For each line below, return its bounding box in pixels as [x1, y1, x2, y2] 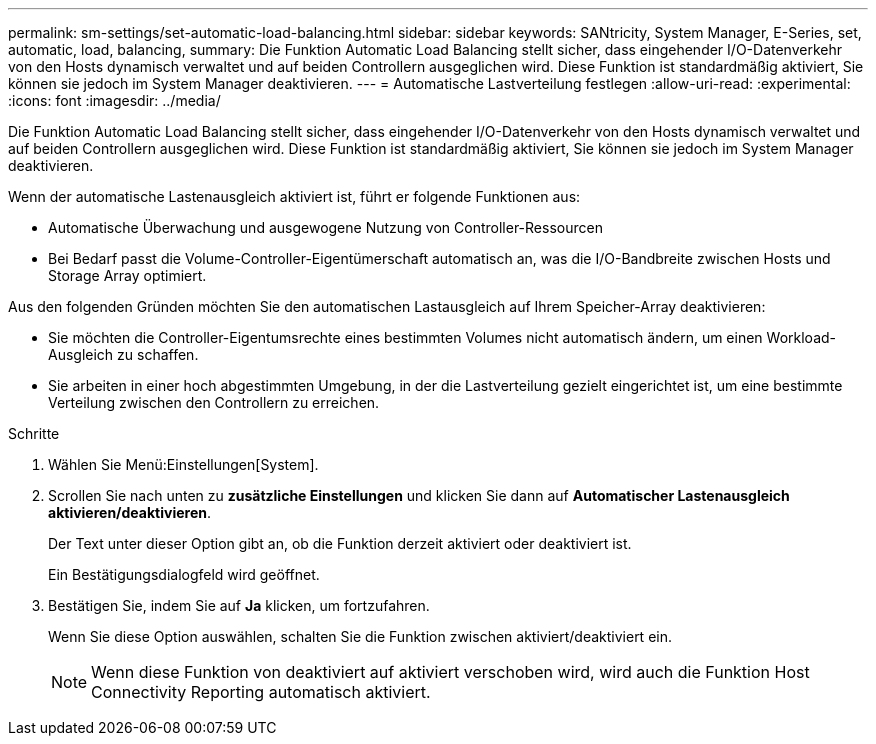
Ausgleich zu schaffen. [48, 346, 199, 363]
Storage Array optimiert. [48, 267, 207, 284]
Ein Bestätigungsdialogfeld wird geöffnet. [48, 566, 320, 583]
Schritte [8, 425, 60, 442]
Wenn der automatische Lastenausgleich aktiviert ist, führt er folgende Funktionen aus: [8, 188, 581, 205]
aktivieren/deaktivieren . [48, 504, 212, 521]
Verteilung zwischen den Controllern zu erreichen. [48, 394, 380, 411]
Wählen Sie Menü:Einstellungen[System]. [48, 456, 319, 473]
